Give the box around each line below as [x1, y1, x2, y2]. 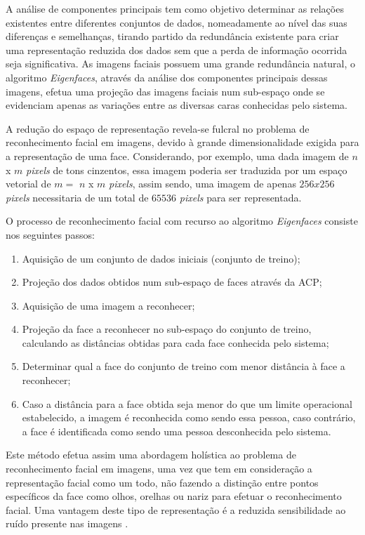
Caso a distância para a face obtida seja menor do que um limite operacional [22, 396, 352, 411]
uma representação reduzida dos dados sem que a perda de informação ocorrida [6, 42, 347, 57]
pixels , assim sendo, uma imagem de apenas [108, 176, 296, 191]
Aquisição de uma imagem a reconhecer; [22, 298, 195, 312]
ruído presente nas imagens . [6, 516, 128, 531]
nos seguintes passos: [6, 227, 95, 242]
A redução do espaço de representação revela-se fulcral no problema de [6, 121, 310, 136]
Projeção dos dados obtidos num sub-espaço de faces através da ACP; [22, 275, 322, 289]
